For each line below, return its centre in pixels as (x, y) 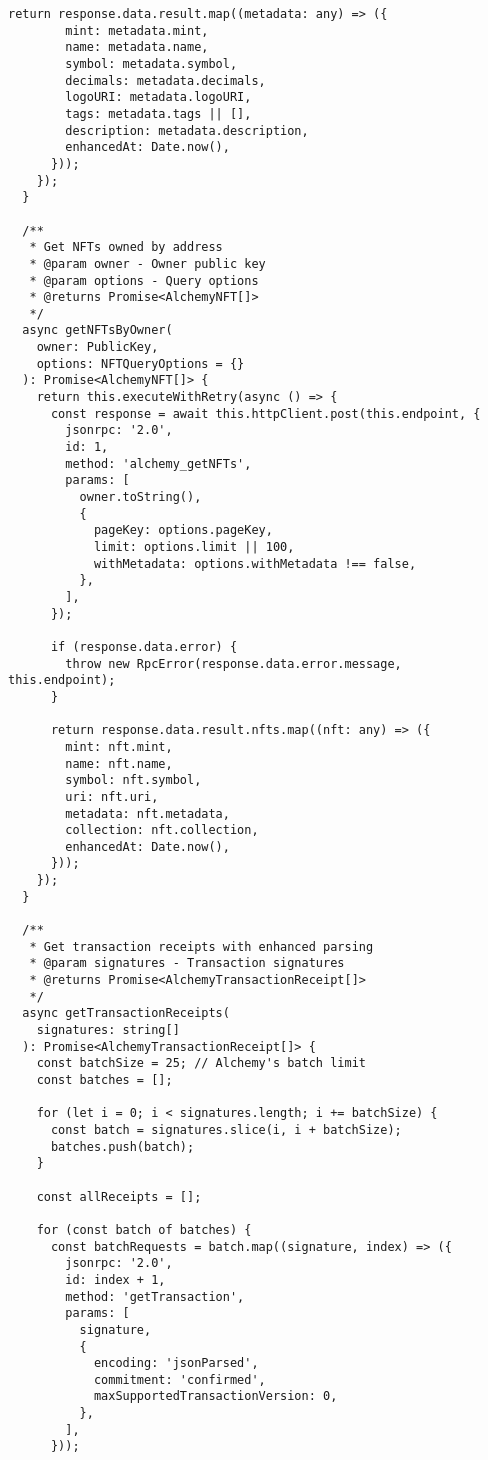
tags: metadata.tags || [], (158, 113)
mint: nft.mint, (119, 746)
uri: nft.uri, (112, 796)
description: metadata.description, (187, 130)
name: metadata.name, (137, 47)
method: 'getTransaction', (155, 1296)
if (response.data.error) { (144, 646)
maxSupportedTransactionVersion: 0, (215, 1396)
